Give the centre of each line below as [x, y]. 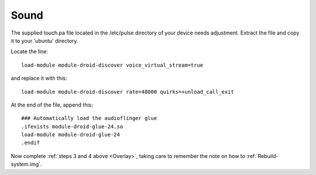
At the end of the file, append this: [52, 105]
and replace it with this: [39, 78]
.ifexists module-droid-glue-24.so [72, 126]
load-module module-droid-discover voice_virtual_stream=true [112, 65]
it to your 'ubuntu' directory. [44, 40]
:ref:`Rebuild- [262, 156]
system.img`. [26, 164]
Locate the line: [30, 52]
